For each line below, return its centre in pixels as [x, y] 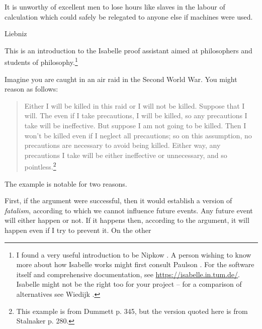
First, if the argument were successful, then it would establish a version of [118, 200]
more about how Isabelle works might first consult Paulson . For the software [135, 264]
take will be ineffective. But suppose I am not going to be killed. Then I [135, 125]
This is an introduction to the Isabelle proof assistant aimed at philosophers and [128, 50]
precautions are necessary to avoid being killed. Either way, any [122, 145]
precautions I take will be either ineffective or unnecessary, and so [126, 155]
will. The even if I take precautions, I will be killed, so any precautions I [136, 115]
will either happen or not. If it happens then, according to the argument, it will [127, 220]
